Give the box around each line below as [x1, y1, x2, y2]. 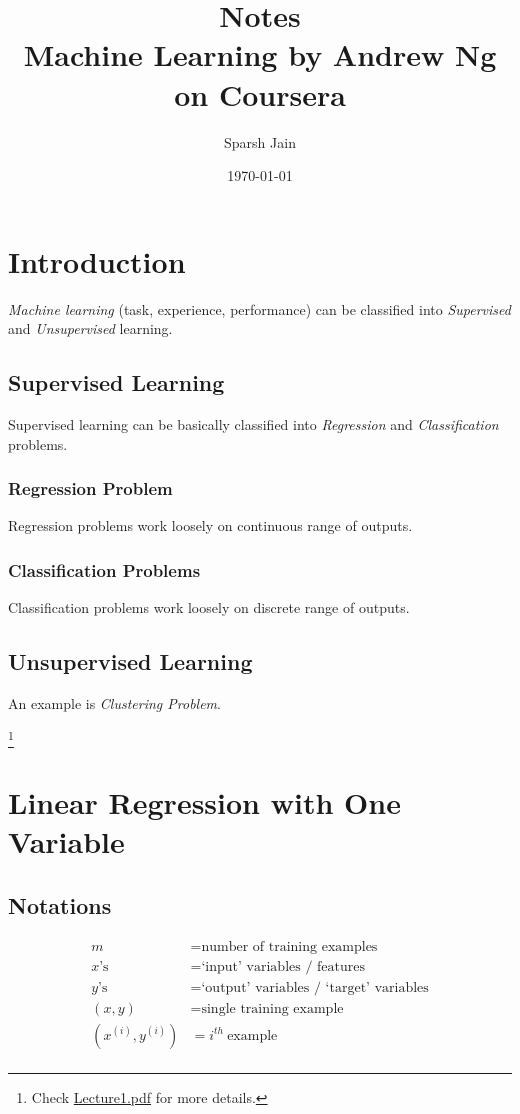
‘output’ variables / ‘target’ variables [201, 980, 429, 995]
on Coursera [174, 73, 346, 114]
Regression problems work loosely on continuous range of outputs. [8, 515, 413, 536]
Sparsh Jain [224, 131, 296, 152]
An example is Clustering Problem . [8, 693, 221, 714]
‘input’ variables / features [201, 959, 366, 974]
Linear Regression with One [8, 782, 401, 823]
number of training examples [201, 939, 378, 954]
